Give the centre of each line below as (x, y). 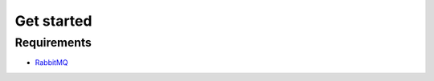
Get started (53, 21)
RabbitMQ (51, 63)
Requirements (53, 43)
